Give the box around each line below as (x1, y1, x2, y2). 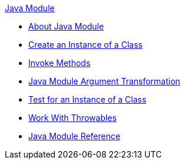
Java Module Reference (28, 131, 121, 141)
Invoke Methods (28, 58, 91, 68)
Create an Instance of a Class (28, 40, 143, 50)
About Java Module (28, 21, 104, 31)
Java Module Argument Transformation (28, 76, 180, 86)
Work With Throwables (28, 113, 117, 123)
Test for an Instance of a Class (28, 94, 147, 104)
